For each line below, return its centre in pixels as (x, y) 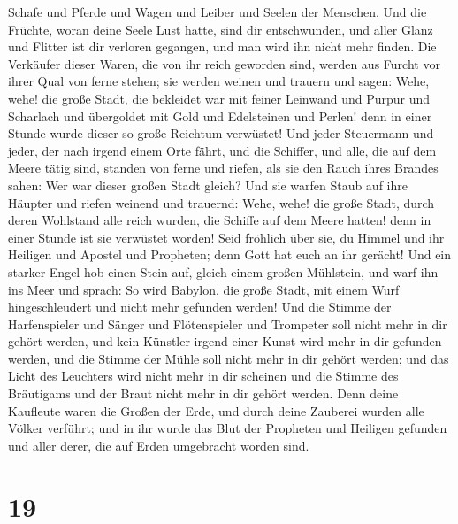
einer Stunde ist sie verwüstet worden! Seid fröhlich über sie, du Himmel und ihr (226, 237)
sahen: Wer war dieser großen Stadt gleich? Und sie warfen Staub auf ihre (208, 185)
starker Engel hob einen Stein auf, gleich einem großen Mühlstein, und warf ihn (223, 271)
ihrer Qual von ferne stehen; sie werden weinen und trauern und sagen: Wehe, (219, 81)
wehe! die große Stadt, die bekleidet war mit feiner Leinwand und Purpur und (219, 98)
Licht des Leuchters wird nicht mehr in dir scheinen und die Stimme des (203, 376)
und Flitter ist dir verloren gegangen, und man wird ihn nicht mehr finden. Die (222, 46)
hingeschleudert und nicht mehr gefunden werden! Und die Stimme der (200, 307)
